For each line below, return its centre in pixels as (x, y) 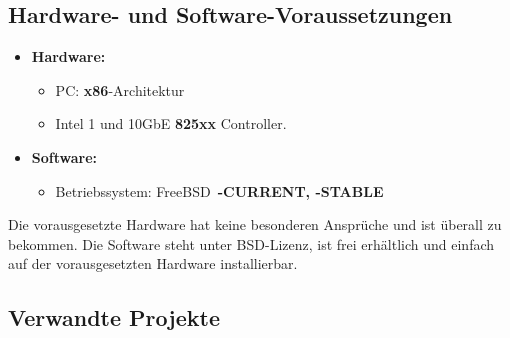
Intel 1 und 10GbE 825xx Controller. (171, 123)
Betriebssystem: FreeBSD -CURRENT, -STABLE (219, 190)
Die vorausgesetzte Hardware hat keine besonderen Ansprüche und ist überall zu (255, 224)
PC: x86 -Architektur (120, 89)
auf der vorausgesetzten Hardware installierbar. (153, 263)
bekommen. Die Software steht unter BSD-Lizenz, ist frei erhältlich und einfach (251, 243)
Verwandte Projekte (114, 317)
